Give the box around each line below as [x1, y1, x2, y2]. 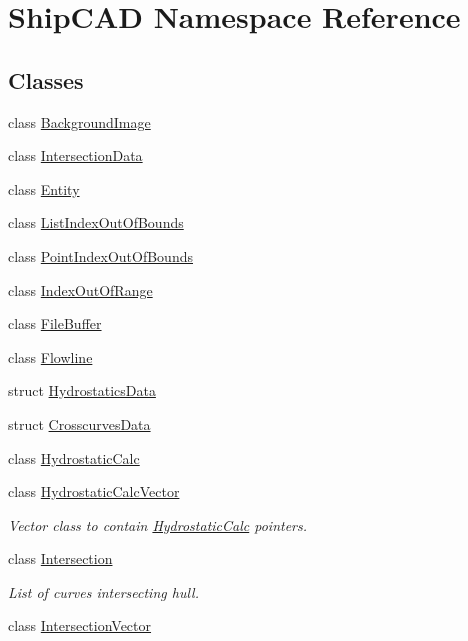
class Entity [8, 178, 80, 199]
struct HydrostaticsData [8, 380, 156, 401]
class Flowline [8, 346, 93, 367]
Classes [8, 64, 84, 95]
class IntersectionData [8, 145, 143, 166]
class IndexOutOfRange [8, 279, 153, 300]
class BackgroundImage [8, 111, 151, 132]
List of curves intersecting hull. [8, 581, 199, 602]
